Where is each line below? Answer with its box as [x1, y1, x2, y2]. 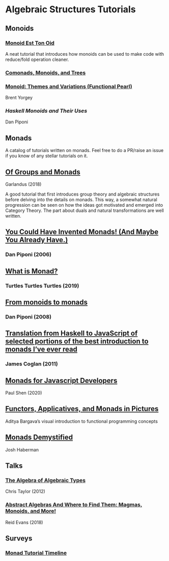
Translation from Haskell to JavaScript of [5, 329, 138, 338]
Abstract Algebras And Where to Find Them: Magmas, [5, 501, 143, 508]
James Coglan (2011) [5, 360, 59, 368]
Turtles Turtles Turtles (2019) [5, 282, 79, 289]
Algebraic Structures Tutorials [5, 4, 136, 15]
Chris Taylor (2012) [5, 488, 46, 494]
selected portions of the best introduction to [5, 337, 149, 346]
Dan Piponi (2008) [5, 313, 52, 320]
